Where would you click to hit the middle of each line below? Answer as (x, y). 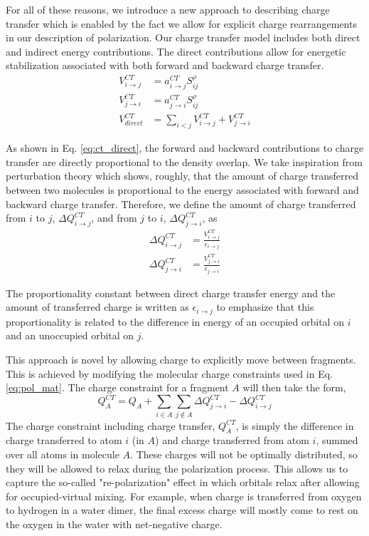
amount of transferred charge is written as (97, 307)
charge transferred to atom (64, 440)
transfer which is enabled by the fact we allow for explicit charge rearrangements (181, 23)
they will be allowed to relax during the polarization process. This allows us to (177, 468)
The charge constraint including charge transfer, (111, 425)
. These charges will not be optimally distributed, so (244, 454)
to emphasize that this (265, 307)
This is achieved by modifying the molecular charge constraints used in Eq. (169, 373)
